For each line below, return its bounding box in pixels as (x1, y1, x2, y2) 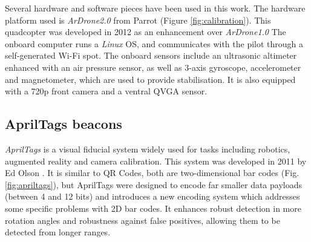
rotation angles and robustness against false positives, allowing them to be (5, 214, 280, 226)
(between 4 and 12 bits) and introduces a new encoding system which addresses (5, 190, 300, 203)
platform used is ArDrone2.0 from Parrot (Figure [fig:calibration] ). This (5, 13, 271, 26)
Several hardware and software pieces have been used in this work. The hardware (5, 2, 306, 14)
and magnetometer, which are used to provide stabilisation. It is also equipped (5, 73, 296, 85)
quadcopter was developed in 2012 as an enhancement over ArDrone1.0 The (5, 25, 286, 38)
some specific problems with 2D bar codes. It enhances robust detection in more (5, 201, 301, 214)
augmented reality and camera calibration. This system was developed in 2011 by (5, 154, 307, 167)
